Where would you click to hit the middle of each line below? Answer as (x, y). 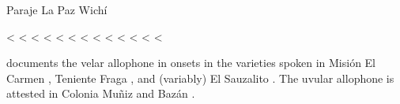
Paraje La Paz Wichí (57, 9)
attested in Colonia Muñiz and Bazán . (101, 93)
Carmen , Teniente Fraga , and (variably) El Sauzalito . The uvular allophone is (200, 78)
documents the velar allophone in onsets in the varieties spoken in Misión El (191, 63)
